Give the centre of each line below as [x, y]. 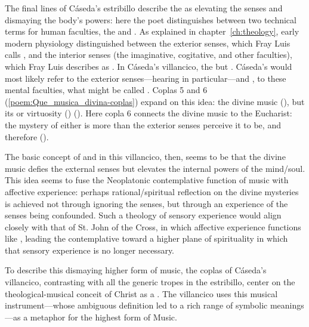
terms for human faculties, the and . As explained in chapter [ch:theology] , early [152, 31]
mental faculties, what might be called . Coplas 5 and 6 [106, 90]
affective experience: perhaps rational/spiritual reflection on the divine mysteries [152, 191]
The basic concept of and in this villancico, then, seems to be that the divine [145, 157]
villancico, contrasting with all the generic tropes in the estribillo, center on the [150, 282]
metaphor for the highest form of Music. [103, 317]
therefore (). [27, 136]
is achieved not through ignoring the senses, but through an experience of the [146, 203]
